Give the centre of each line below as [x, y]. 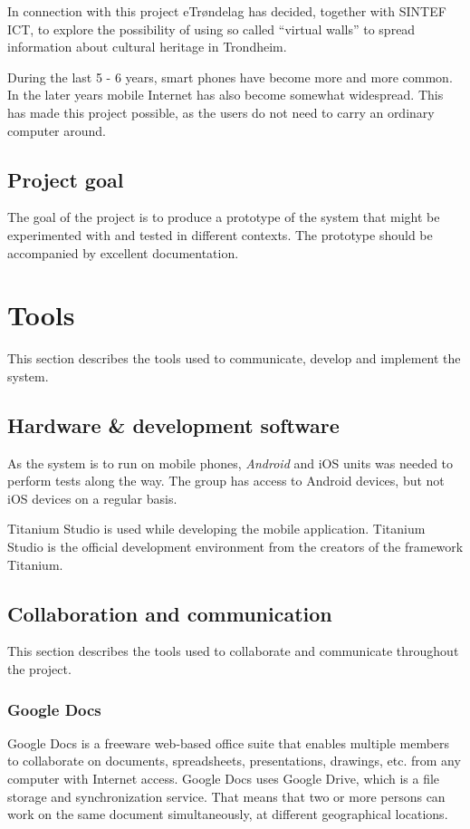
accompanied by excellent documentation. [123, 252]
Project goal [66, 179]
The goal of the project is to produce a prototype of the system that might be [224, 217]
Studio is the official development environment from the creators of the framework [235, 547]
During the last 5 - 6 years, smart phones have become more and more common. [230, 77]
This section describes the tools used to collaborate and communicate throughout [233, 651]
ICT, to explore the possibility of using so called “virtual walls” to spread [211, 29]
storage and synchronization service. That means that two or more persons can [226, 796]
